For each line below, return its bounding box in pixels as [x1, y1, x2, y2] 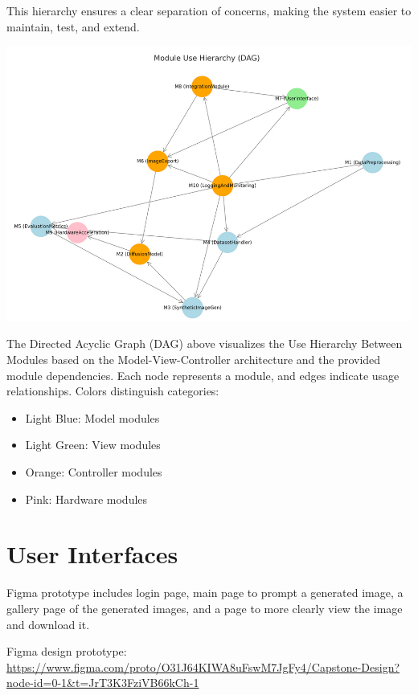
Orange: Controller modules [25, 464, 162, 480]
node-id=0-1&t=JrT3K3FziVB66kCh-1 [6, 674, 199, 691]
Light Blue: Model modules [25, 409, 160, 426]
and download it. [6, 615, 90, 632]
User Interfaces [6, 538, 178, 570]
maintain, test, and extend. [6, 18, 140, 35]
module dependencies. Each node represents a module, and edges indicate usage [6, 366, 400, 383]
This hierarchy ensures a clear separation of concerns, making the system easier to [6, 2, 412, 18]
